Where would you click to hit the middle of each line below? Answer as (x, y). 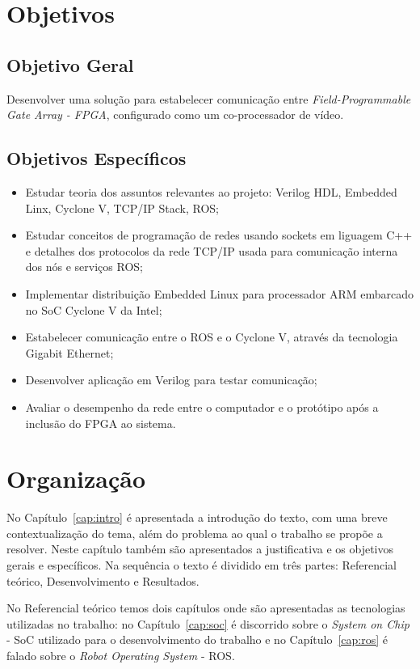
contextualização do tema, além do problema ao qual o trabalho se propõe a (195, 533)
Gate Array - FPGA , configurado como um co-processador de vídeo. (175, 114)
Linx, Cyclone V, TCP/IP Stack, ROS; (122, 207)
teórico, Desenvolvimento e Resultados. (103, 580)
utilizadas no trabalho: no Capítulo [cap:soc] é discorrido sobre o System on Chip (208, 623)
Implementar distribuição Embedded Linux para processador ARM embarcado (219, 293)
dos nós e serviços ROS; (84, 267)
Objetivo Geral (70, 64)
